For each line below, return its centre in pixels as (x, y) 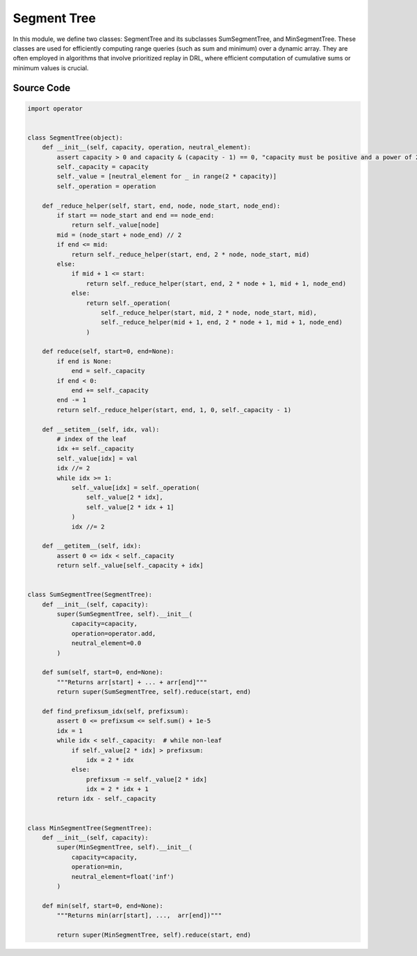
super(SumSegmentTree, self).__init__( (124, 614)
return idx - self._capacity (106, 799)
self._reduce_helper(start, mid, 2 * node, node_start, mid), (209, 312)
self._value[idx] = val (97, 458)
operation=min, (97, 867)
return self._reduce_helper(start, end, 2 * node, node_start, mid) (190, 254)
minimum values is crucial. (51, 68)
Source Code (42, 88)
